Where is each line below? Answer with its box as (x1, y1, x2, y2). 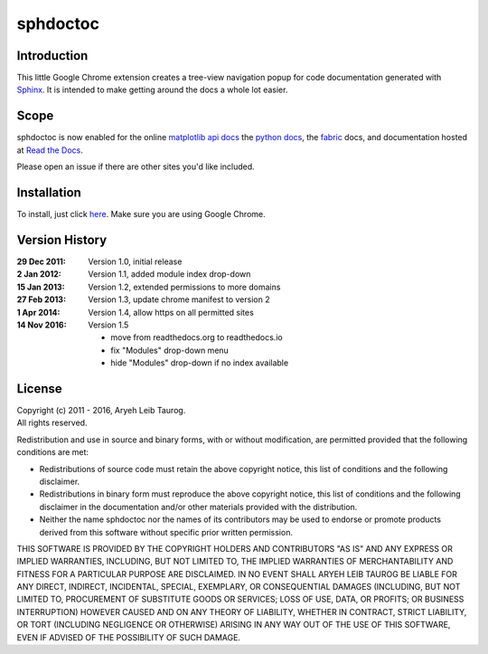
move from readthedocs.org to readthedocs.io (110, 332, 284, 343)
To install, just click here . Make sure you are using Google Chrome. (16, 209, 266, 220)
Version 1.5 (88, 319, 129, 330)
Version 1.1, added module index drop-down (88, 269, 251, 280)
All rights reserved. (16, 417, 88, 429)
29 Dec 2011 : (16, 256, 67, 267)
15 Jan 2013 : (16, 281, 65, 292)
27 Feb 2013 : (16, 294, 67, 305)
